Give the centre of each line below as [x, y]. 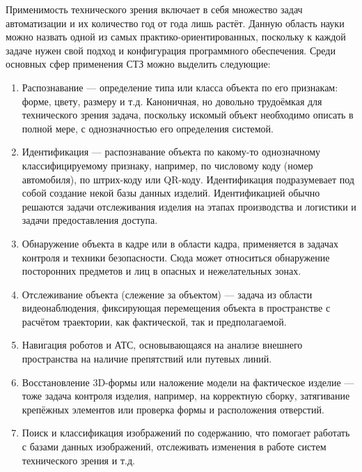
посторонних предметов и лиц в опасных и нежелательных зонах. [162, 271]
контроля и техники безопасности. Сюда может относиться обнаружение [176, 257]
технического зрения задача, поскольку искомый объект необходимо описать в [188, 115]
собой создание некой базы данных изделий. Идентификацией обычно [171, 193]
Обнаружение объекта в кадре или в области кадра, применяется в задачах [180, 243]
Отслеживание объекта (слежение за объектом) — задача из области [167, 294]
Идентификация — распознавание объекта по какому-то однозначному [171, 152]
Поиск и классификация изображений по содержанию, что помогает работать [186, 433]
